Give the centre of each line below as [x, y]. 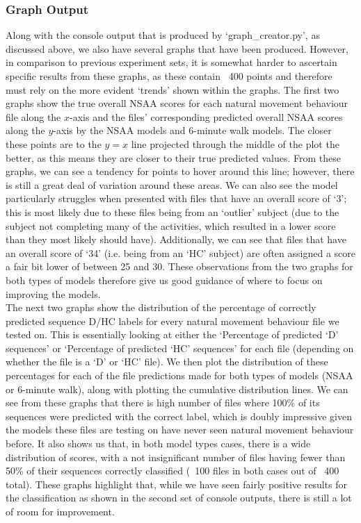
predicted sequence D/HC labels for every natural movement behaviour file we [173, 321]
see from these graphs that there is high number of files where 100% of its [163, 402]
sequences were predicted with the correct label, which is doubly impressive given [179, 416]
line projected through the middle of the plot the [235, 143]
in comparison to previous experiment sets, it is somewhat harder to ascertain [171, 62]
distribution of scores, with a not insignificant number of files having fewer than [176, 457]
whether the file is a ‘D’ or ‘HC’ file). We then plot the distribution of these [167, 362]
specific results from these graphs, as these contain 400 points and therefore [169, 76]
